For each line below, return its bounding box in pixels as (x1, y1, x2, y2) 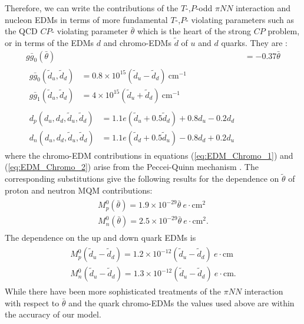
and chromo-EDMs (103, 37, 171, 48)
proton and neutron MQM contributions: (5, 184, 153, 196)
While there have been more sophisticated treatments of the (5, 285, 222, 297)
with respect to (5, 296, 60, 309)
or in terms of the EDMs (5, 37, 94, 48)
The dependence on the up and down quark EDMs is (5, 231, 196, 243)
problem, (267, 25, 300, 37)
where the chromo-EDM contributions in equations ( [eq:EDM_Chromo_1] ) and (5, 149, 293, 161)
